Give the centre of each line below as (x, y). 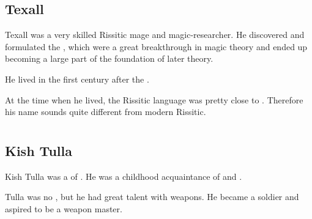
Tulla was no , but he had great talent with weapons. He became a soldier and (152, 197)
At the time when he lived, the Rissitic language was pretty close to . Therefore (154, 99)
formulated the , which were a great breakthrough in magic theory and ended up (156, 46)
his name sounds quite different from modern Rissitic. (106, 112)
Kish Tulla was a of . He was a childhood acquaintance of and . (124, 176)
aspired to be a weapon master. (64, 208)
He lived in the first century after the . (77, 79)
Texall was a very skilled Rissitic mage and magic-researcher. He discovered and (155, 35)
